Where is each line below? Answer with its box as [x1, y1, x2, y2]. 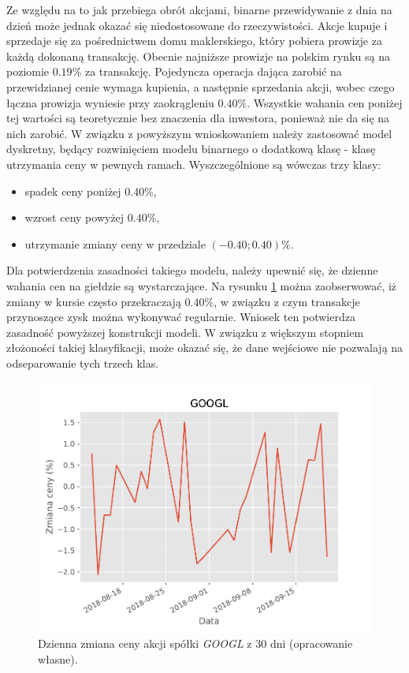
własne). [38, 650, 78, 667]
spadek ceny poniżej [24, 182, 121, 199]
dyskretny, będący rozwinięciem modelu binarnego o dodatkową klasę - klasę [6, 140, 376, 157]
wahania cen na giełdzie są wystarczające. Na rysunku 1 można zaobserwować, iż [6, 277, 397, 294]
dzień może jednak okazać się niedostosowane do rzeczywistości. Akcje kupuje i [6, 17, 388, 33]
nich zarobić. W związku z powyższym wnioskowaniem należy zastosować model [6, 125, 392, 141]
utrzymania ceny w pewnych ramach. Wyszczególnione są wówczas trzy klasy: [6, 155, 381, 172]
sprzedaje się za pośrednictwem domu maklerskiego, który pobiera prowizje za [6, 32, 382, 49]
